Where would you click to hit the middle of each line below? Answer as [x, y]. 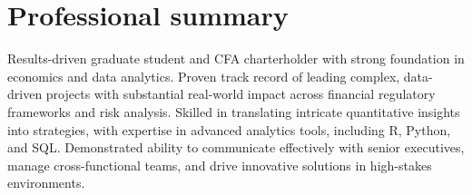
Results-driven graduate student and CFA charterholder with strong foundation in [236, 58]
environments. [46, 183]
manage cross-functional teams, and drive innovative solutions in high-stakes [220, 165]
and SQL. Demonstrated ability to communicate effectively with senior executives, [236, 147]
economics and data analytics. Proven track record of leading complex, [204, 76]
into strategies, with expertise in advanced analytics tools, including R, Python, [229, 129]
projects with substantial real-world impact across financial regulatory [241, 94]
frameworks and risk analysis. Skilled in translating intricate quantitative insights [234, 111]
